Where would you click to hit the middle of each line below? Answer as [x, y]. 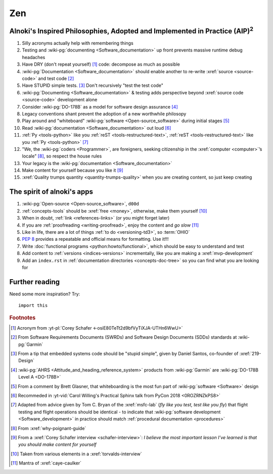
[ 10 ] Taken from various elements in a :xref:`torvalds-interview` [76, 454]
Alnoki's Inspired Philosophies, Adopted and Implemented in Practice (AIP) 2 [131, 30]
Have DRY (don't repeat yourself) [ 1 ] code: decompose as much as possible [101, 64]
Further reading [35, 282]
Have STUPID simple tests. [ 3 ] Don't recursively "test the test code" [93, 85]
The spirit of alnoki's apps [51, 192]
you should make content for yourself [58, 445]
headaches [34, 57]
